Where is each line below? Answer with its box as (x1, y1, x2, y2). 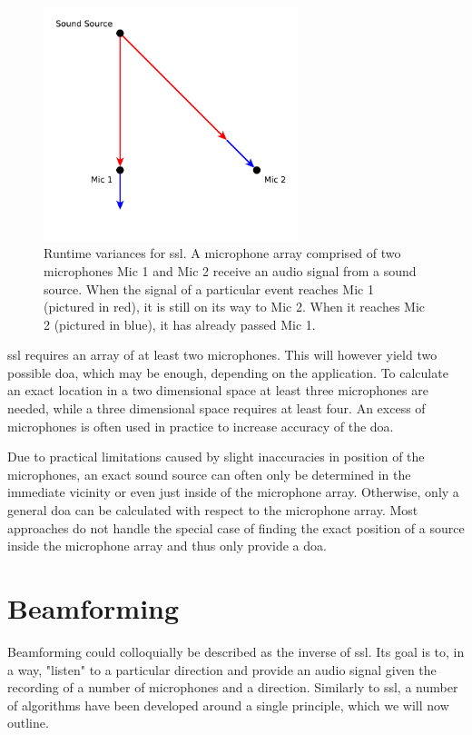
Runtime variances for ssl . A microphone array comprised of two (44, 243, 401, 263)
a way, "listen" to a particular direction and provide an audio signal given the (7, 660, 437, 679)
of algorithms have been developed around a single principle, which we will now (7, 695, 449, 714)
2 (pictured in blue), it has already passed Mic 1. (44, 314, 316, 333)
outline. (7, 713, 49, 732)
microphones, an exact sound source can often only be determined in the (7, 464, 411, 483)
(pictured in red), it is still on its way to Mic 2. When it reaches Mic (44, 297, 426, 316)
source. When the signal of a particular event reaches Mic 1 (44, 279, 374, 298)
